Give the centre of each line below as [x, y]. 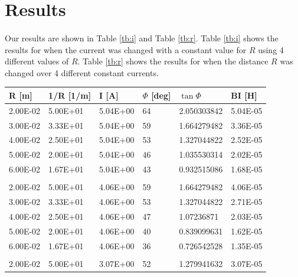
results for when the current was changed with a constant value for [126, 49]
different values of [37, 61]
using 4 [271, 49]
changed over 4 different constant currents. [82, 72]
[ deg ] [161, 95]
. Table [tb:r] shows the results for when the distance [173, 61]
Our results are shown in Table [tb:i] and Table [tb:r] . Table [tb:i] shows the [142, 38]
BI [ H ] [244, 95]
